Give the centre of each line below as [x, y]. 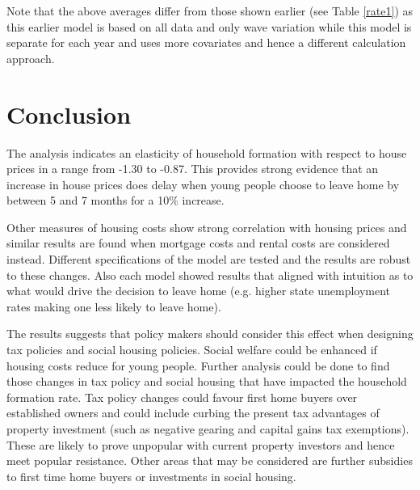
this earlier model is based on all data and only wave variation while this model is [209, 26]
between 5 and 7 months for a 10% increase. [115, 200]
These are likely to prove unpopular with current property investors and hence [201, 444]
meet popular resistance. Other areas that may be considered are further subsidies [210, 460]
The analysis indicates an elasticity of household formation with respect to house [207, 152]
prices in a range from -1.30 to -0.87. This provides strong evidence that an [193, 169]
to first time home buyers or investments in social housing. [151, 476]
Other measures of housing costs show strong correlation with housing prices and [207, 227]
